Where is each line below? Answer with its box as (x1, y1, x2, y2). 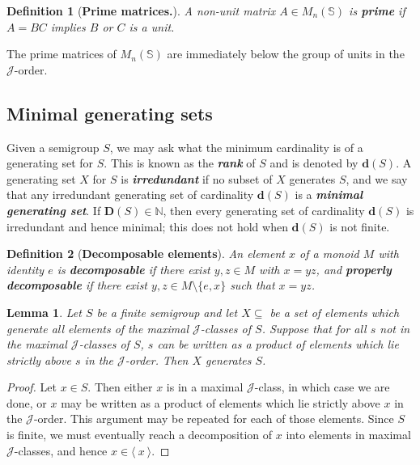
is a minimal (295, 186, 363, 203)
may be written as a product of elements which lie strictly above (61, 394, 380, 411)
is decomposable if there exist (57, 260, 210, 277)
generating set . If (6, 201, 101, 218)
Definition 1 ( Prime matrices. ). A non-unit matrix (6, 2, 276, 19)
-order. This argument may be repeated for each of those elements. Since (33, 410, 394, 427)
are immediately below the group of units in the (167, 45, 405, 62)
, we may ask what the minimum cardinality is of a (109, 138, 363, 155)
